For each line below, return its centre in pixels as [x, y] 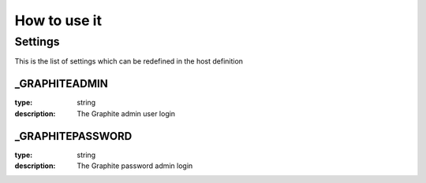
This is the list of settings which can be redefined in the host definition [129, 61]
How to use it [58, 20]
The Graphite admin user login [126, 113]
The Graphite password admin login [135, 166]
